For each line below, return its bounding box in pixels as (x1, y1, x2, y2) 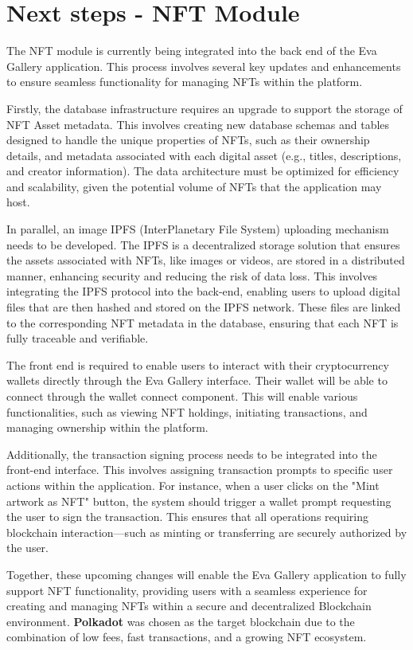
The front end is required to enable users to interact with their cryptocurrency (6, 356, 389, 373)
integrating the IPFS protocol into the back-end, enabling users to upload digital (6, 283, 400, 300)
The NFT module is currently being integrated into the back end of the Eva (6, 42, 377, 59)
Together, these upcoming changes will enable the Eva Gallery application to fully (6, 566, 407, 582)
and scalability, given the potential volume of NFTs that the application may (6, 178, 382, 194)
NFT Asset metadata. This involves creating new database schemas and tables (6, 116, 390, 132)
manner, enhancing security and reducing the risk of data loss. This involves (6, 267, 378, 284)
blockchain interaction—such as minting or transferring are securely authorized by (6, 523, 407, 540)
